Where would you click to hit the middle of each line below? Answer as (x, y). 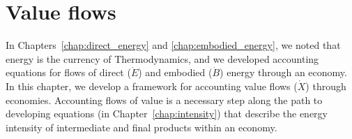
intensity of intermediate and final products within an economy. (141, 127)
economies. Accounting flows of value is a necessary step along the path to (164, 100)
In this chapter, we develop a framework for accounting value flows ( (152, 86)
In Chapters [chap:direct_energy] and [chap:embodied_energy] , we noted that (173, 45)
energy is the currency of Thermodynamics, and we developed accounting (162, 58)
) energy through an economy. (283, 72)
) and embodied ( (175, 72)
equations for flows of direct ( (68, 72)
